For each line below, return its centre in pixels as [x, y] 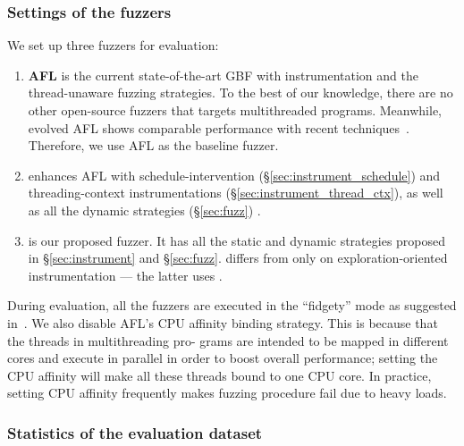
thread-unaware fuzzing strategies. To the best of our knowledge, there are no [240, 93]
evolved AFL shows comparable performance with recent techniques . [219, 127]
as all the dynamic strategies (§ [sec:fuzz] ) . [144, 210]
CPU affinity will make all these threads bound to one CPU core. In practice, [219, 375]
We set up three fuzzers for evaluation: [113, 45]
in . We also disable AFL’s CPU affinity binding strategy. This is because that [223, 322]
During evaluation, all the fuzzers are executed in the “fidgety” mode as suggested [232, 305]
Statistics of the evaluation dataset [135, 432]
